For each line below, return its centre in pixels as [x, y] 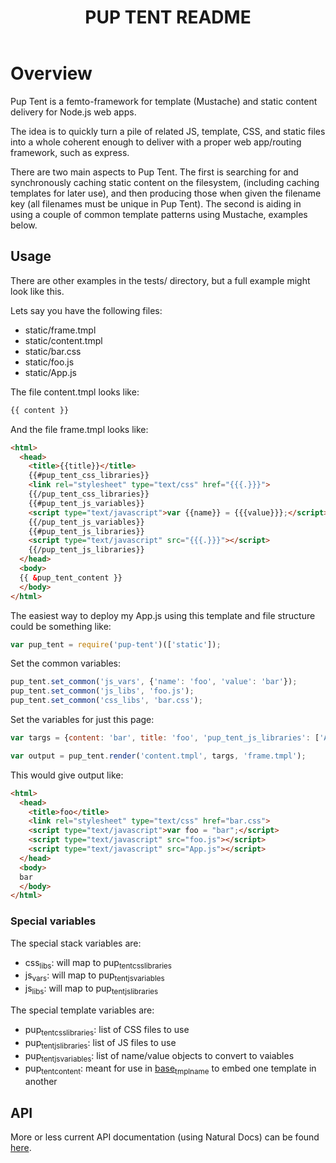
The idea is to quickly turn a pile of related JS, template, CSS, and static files [168, 131]
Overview [51, 73]
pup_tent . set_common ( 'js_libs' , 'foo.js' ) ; [102, 691]
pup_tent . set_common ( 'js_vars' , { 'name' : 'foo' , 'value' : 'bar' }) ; [154, 682]
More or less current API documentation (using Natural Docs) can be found [165, 1137]
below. [24, 225]
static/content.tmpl [63, 340]
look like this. [37, 291]
